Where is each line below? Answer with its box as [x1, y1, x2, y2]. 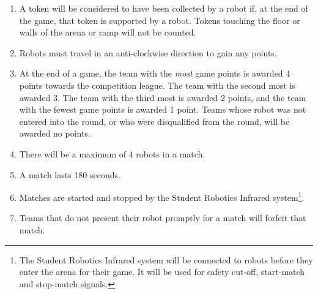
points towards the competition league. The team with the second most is [19, 78, 295, 91]
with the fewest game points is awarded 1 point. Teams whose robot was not [19, 103, 306, 116]
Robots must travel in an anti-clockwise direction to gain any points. [19, 46, 277, 59]
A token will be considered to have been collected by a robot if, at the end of [19, 2, 308, 14]
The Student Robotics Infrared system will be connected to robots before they [19, 253, 313, 266]
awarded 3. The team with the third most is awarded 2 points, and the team [19, 91, 306, 104]
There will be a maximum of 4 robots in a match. [19, 147, 205, 160]
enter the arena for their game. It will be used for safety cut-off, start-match [19, 265, 305, 278]
